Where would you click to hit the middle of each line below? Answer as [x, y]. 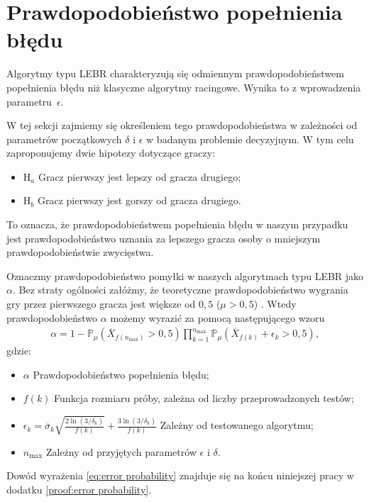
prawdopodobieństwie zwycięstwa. [80, 252]
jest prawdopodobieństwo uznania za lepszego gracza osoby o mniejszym [164, 238]
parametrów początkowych [64, 139]
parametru [29, 101]
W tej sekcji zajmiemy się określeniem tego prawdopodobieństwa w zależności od [182, 125]
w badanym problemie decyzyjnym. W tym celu [250, 139]
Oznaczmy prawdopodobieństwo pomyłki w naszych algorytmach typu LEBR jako [185, 275]
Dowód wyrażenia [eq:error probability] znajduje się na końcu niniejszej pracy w [180, 475]
